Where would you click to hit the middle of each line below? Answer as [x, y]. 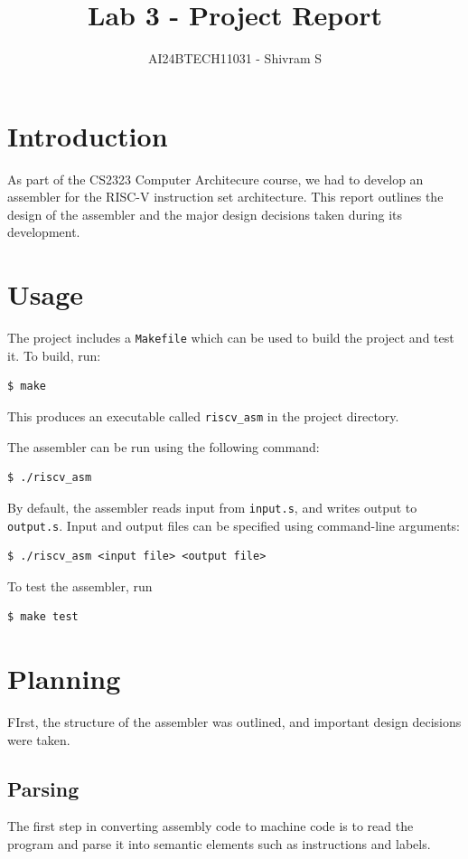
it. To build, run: [54, 355]
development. [44, 232]
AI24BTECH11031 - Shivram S [235, 58]
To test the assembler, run [80, 585]
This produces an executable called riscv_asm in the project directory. [203, 416]
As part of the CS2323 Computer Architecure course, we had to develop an [215, 179]
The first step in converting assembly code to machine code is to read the [211, 826]
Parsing [43, 788]
